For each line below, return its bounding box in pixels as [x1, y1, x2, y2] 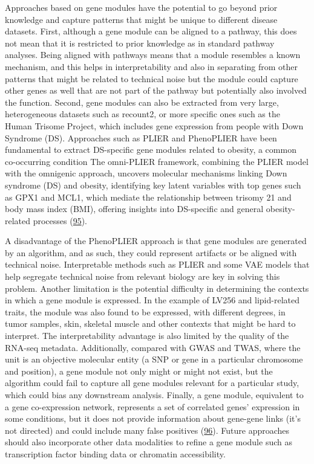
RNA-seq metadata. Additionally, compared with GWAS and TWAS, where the [5, 341, 301, 353]
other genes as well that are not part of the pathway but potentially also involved [5, 84, 307, 97]
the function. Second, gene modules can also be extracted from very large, [5, 95, 279, 108]
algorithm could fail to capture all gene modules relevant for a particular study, [5, 376, 299, 389]
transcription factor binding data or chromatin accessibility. [5, 447, 226, 460]
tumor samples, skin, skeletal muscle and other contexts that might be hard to [5, 317, 296, 330]
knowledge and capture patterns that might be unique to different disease [5, 13, 278, 25]
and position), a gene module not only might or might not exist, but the [5, 364, 273, 377]
